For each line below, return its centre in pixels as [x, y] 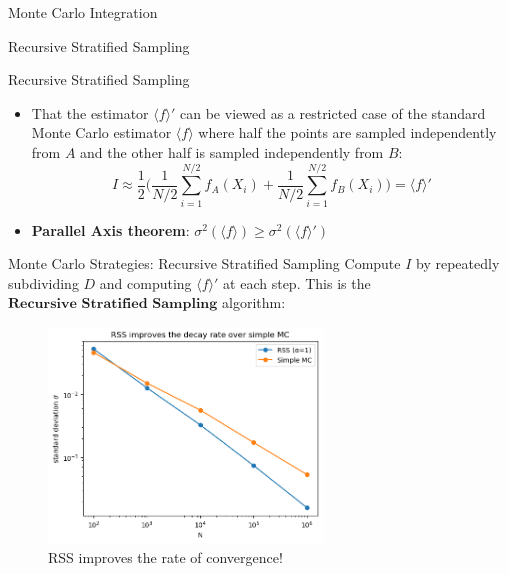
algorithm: [254, 302]
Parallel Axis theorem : [110, 229]
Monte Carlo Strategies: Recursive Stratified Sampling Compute [204, 263]
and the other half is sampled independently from [232, 151]
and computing [145, 282]
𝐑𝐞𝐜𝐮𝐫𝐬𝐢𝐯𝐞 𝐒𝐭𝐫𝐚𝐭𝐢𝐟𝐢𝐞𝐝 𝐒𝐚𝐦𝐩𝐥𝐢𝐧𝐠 [113, 304]
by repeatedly [458, 263]
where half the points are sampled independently [347, 132]
